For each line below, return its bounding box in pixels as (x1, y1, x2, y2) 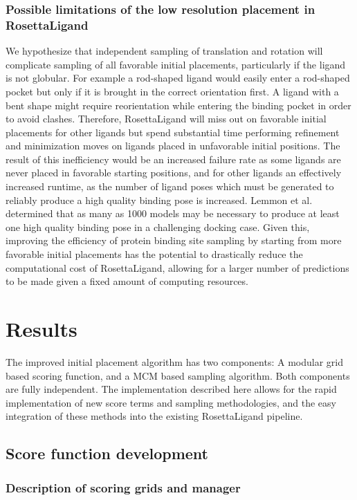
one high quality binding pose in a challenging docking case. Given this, (6, 219, 310, 234)
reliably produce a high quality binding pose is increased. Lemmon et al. (6, 192, 313, 207)
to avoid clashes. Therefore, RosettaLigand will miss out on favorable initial (6, 111, 327, 126)
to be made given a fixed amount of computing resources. (6, 274, 248, 288)
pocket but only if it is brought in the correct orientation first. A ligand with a (6, 84, 339, 98)
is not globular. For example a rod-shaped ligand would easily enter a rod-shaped (6, 71, 350, 85)
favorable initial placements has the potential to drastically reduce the (6, 247, 303, 261)
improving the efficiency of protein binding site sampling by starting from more (6, 233, 342, 248)
